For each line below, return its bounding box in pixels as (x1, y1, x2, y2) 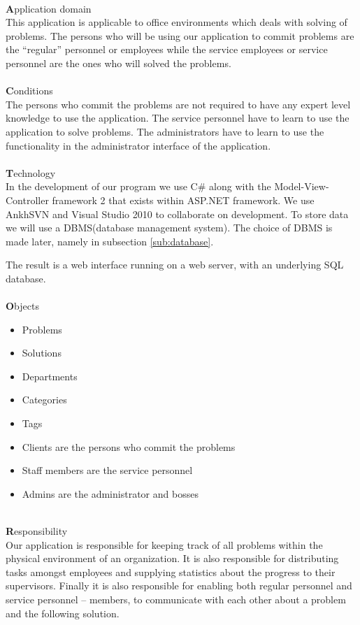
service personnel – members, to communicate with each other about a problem (6, 591, 346, 606)
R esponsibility (6, 524, 68, 538)
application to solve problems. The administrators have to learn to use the (6, 124, 324, 138)
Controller (6, 192, 49, 207)
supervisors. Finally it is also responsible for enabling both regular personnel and (6, 578, 352, 593)
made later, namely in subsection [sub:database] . (6, 234, 214, 248)
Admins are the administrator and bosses (22, 486, 199, 501)
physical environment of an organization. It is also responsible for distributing (6, 551, 339, 566)
